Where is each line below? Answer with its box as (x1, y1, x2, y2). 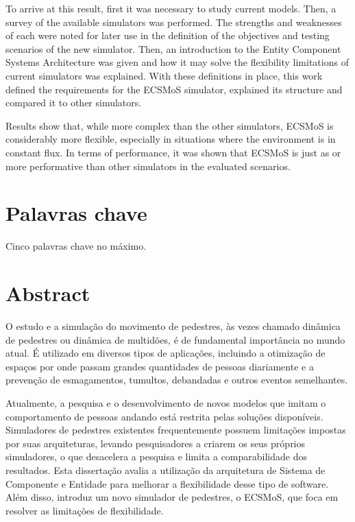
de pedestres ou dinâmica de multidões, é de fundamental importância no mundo (5, 332, 345, 346)
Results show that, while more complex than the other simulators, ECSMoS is (5, 118, 334, 132)
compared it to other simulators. (5, 95, 142, 110)
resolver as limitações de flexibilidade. (5, 503, 164, 517)
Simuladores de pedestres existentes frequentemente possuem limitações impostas (5, 423, 346, 437)
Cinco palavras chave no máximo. (5, 239, 147, 253)
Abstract (5, 279, 90, 307)
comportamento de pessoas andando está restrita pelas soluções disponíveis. (5, 409, 323, 423)
